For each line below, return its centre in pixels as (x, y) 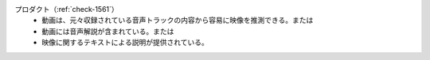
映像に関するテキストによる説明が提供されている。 (125, 43)
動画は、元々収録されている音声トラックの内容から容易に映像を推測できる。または (178, 21)
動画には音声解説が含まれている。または (108, 31)
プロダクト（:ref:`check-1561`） (66, 9)
